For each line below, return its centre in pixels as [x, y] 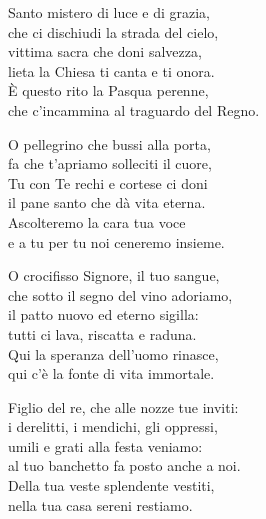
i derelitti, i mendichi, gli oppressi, [113, 426]
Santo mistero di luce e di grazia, [109, 12]
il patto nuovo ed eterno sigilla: [103, 314]
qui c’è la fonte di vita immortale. [111, 373]
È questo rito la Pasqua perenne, [108, 90]
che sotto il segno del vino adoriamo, [120, 294]
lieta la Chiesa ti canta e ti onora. [111, 70]
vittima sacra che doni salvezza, [105, 51]
